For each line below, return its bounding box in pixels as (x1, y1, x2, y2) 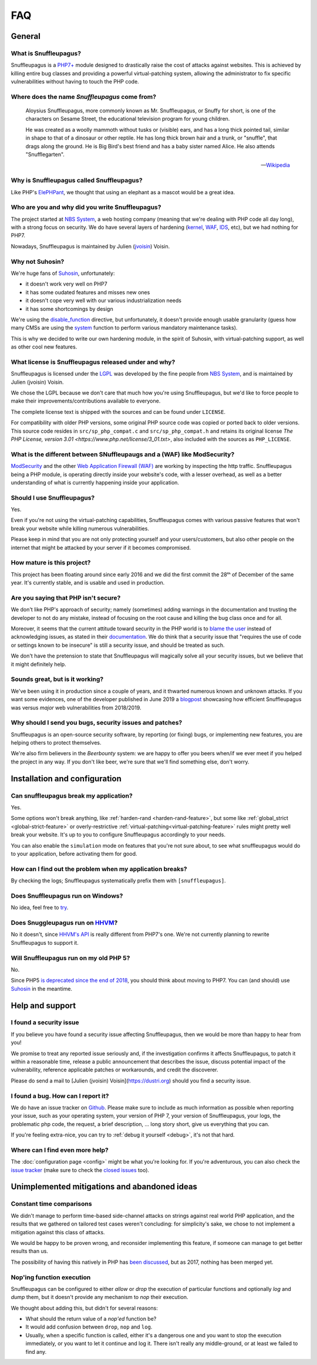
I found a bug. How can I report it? (11, 1092, 109, 1100)
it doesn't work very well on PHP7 (25, 280, 108, 288)
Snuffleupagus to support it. (11, 939, 79, 946)
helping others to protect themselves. (11, 739, 102, 746)
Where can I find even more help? (11, 1145, 109, 1154)
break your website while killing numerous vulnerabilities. (11, 524, 150, 532)
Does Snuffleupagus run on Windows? (11, 892, 123, 900)
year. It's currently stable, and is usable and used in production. (11, 579, 165, 586)
